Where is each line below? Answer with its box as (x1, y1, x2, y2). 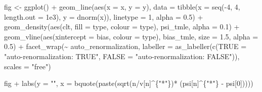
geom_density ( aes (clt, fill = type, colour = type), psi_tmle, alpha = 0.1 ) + (4, 21, 240, 32)
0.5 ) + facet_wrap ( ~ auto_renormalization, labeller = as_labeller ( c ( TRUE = (4, 41, 247, 52)
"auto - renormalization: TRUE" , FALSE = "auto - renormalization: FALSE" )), (4, 51, 240, 61)
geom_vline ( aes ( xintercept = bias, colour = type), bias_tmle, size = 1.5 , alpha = (4, 31, 258, 41)
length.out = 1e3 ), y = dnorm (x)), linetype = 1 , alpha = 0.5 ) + (4, 11, 203, 22)
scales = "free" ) (4, 61, 51, 71)
